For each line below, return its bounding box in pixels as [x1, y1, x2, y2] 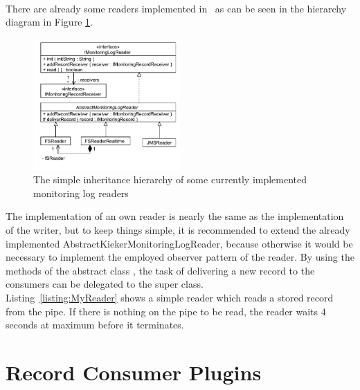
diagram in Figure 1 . [6, 15, 93, 29]
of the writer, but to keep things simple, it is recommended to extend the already [6, 222, 350, 236]
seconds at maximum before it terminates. [6, 317, 184, 332]
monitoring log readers [33, 185, 129, 200]
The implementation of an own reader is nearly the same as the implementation [6, 209, 344, 223]
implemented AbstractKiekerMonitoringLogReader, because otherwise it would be [6, 236, 353, 250]
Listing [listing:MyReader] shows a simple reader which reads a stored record [6, 290, 334, 304]
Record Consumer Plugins [6, 357, 262, 386]
